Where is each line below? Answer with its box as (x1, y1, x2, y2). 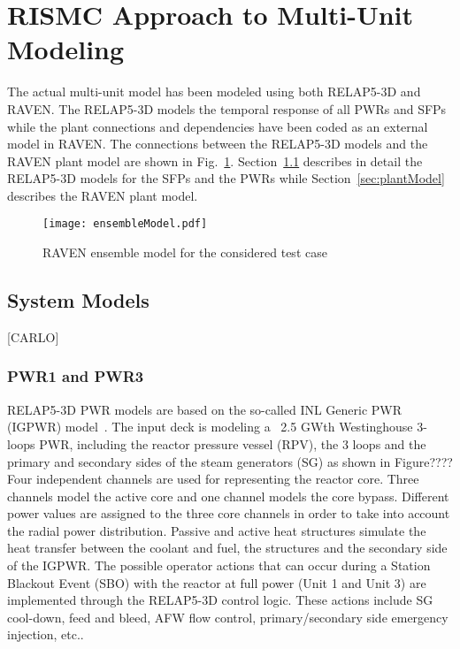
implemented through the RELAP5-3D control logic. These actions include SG (7, 591, 433, 609)
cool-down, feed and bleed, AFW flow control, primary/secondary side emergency (7, 607, 448, 626)
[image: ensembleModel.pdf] (42, 218, 208, 231)
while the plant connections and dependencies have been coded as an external (7, 117, 428, 135)
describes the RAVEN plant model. (7, 186, 198, 204)
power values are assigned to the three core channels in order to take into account (7, 504, 450, 523)
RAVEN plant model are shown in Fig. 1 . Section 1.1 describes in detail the (7, 151, 423, 170)
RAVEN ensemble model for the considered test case (42, 243, 327, 262)
